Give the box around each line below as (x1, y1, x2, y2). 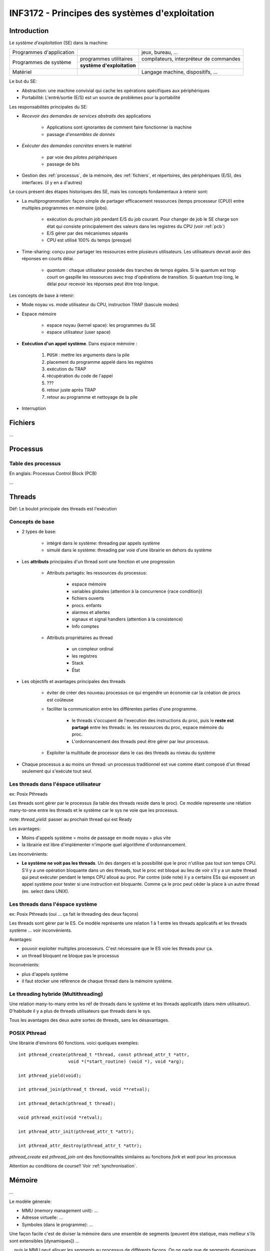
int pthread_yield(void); (18, 1072, 82, 1078)
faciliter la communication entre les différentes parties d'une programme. (46, 706, 197, 712)
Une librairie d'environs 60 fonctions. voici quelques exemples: (9, 1040, 139, 1046)
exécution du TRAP (46, 366, 86, 372)
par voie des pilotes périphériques (46, 154, 117, 160)
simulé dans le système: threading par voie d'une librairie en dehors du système (46, 547, 212, 553)
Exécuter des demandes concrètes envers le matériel (21, 143, 132, 149)
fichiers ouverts (71, 595, 104, 601)
